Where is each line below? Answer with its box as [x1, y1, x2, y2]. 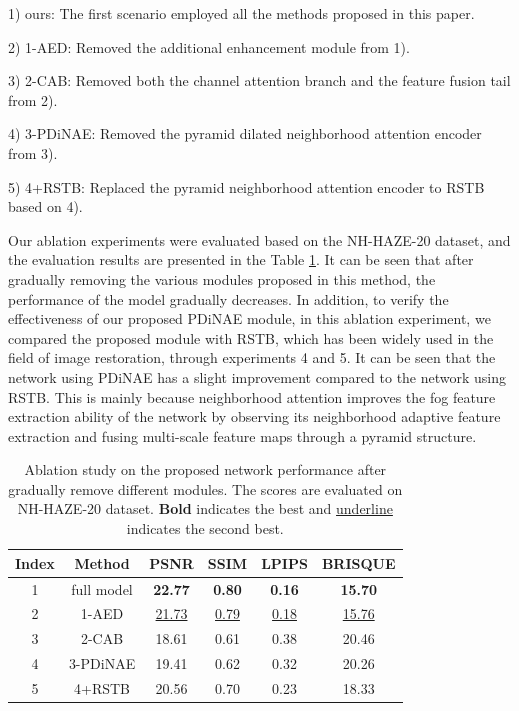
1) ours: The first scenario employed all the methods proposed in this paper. [8, 3, 475, 23]
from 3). [8, 142, 58, 163]
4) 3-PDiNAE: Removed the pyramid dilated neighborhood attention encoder [8, 123, 482, 144]
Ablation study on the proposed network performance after [24, 459, 387, 480]
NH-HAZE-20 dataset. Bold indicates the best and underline [17, 498, 393, 519]
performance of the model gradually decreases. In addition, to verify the [8, 288, 449, 309]
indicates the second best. [126, 518, 284, 539]
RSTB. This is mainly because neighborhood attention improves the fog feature [8, 386, 496, 407]
